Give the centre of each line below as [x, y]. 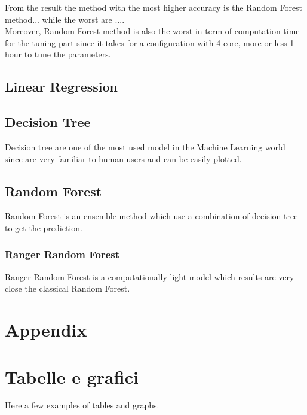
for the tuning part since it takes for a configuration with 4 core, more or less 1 [150, 42]
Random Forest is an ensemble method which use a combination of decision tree [151, 216]
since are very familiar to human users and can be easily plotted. [123, 158]
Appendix [46, 330]
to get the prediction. [44, 227]
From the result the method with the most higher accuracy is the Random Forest [154, 7]
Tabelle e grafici [72, 376]
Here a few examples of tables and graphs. [82, 405]
